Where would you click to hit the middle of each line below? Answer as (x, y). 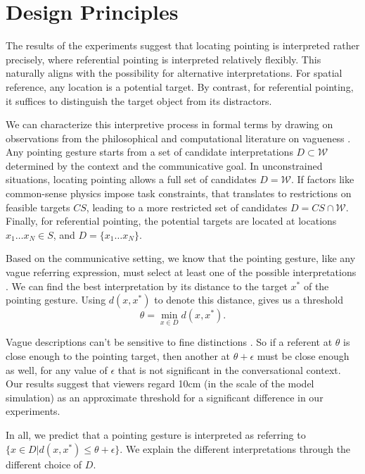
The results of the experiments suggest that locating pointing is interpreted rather (183, 45)
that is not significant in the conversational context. (229, 369)
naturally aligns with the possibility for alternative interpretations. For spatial (174, 73)
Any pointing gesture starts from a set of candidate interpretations (149, 152)
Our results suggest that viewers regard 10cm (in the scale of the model (160, 383)
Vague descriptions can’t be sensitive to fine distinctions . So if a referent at (169, 342)
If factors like (326, 179)
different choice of (44, 464)
